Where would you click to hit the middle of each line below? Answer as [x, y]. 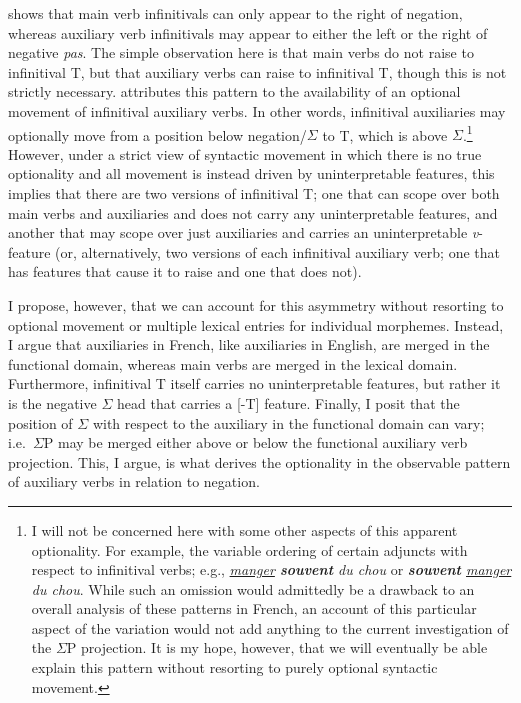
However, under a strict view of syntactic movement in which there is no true [245, 153]
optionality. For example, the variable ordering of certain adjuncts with [249, 549]
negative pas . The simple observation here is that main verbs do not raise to [241, 52]
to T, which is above [385, 134]
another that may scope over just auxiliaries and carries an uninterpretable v [243, 232]
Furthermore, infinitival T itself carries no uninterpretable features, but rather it [254, 383]
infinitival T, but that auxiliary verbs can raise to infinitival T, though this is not [257, 71]
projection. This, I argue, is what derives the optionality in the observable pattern [259, 461]
